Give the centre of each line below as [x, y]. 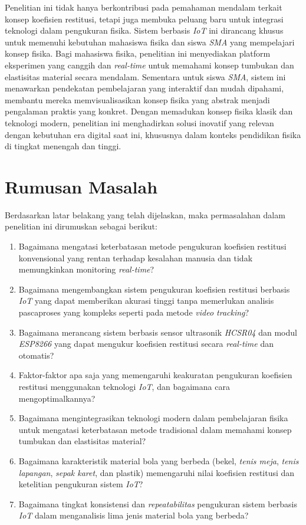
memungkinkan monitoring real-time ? [86, 269]
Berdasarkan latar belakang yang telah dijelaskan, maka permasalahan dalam [145, 214]
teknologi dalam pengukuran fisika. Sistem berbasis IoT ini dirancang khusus [144, 30]
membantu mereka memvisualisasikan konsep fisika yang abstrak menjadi [137, 99]
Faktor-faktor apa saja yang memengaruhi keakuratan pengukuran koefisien [155, 375]
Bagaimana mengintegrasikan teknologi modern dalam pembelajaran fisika [153, 418]
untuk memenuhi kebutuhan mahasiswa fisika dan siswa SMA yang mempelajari [150, 42]
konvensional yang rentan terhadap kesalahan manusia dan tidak [136, 257]
